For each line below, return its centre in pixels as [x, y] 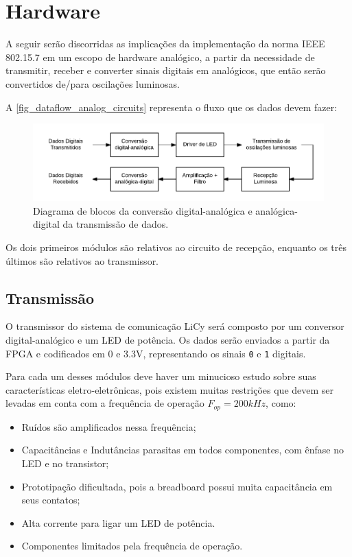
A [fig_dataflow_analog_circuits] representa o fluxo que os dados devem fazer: [172, 107]
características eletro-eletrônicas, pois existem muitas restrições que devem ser [170, 389]
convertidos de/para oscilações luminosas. [93, 83]
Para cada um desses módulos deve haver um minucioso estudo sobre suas [161, 376]
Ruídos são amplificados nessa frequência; [109, 426]
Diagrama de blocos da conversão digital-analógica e [143, 210]
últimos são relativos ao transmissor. [82, 260]
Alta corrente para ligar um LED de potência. [118, 522]
